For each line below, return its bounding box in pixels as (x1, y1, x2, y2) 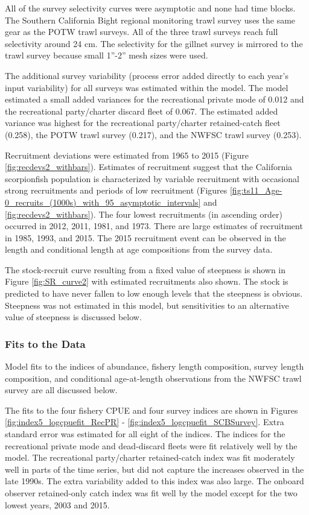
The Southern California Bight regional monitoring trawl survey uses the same (5, 13, 296, 26)
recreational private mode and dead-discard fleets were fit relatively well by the (5, 439, 298, 452)
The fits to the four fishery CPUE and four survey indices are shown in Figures (5, 403, 298, 416)
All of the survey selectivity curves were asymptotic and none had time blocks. (5, 2, 296, 14)
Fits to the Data (5, 336, 86, 351)
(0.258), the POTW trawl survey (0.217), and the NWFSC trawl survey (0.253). (5, 128, 302, 141)
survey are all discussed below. (5, 384, 118, 396)
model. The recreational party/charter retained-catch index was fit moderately (5, 451, 295, 464)
